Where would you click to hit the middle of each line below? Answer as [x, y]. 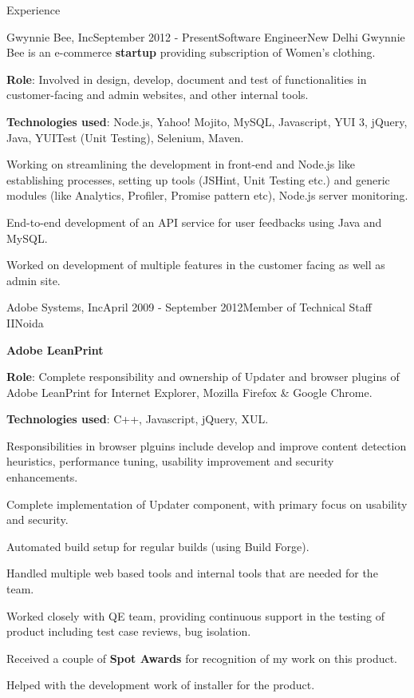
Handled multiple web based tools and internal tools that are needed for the [192, 573]
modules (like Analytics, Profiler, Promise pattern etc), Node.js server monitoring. [207, 195]
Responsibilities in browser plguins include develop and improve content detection [207, 445]
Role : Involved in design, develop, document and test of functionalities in [187, 79]
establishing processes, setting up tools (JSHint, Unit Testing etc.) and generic [198, 179]
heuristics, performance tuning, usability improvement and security [170, 461]
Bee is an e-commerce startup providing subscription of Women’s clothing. [191, 52]
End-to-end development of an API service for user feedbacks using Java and [194, 222]
